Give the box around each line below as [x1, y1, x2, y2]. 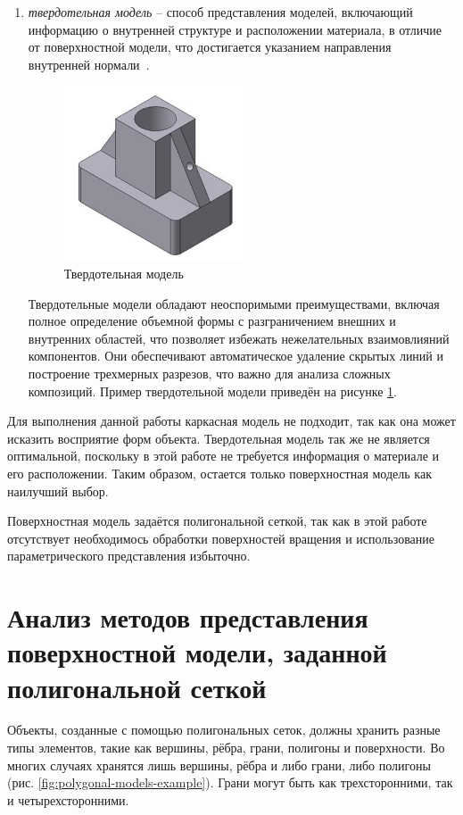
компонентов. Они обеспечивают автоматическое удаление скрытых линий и [28, 346, 444, 365]
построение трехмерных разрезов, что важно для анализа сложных [28, 364, 391, 383]
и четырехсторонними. [7, 790, 129, 809]
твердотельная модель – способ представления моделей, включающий [28, 3, 413, 21]
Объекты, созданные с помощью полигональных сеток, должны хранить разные [7, 720, 441, 739]
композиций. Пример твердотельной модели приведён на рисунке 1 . [28, 381, 397, 400]
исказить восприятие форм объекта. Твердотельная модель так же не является [7, 428, 430, 447]
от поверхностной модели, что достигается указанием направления [28, 37, 392, 56]
